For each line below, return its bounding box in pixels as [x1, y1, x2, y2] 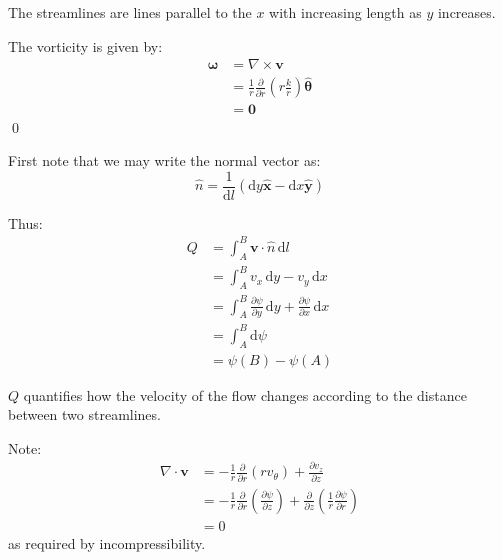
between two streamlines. [8, 404, 161, 425]
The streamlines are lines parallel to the [8, 2, 252, 22]
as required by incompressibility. [8, 532, 206, 553]
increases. [437, 2, 496, 22]
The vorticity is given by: [8, 35, 163, 56]
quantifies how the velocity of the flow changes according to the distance [23, 384, 467, 405]
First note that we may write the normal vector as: [8, 150, 321, 171]
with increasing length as [269, 2, 422, 22]
